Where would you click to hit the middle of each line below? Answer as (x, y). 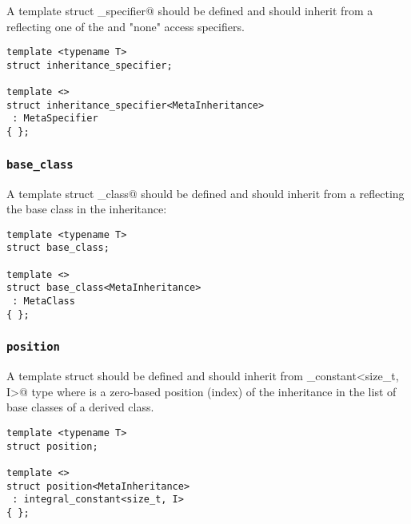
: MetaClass (44, 302)
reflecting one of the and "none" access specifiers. (126, 26)
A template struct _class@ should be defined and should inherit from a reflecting (205, 193)
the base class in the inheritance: (87, 209)
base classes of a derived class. (80, 407)
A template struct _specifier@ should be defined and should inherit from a (190, 10)
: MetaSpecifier (55, 119)
